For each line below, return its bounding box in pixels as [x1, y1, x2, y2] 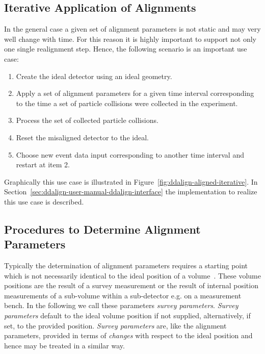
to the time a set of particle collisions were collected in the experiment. [16, 97, 238, 108]
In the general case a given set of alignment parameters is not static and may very [4, 23, 261, 34]
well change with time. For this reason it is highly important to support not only [4, 33, 256, 44]
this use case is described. [4, 196, 84, 207]
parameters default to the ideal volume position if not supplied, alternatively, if [4, 310, 251, 321]
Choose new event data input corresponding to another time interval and [16, 149, 244, 160]
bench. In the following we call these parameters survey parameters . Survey [4, 300, 238, 311]
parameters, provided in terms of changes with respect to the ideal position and [4, 330, 253, 341]
